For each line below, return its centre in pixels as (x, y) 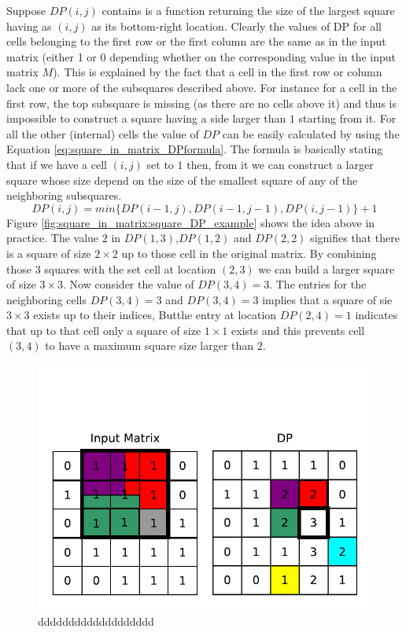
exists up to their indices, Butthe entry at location (155, 315)
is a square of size (49, 253)
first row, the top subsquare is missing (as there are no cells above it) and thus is (201, 103)
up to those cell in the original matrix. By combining (249, 253)
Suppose (26, 10)
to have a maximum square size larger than (149, 345)
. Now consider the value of (129, 284)
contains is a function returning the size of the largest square (248, 10)
